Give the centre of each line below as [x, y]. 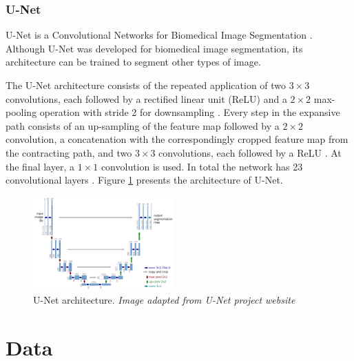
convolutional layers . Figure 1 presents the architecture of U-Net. [144, 180]
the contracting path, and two [69, 152]
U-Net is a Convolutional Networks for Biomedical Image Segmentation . [159, 35]
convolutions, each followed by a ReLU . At [250, 152]
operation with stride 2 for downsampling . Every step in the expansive [190, 112]
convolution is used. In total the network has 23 [202, 166]
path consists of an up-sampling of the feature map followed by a [143, 125]
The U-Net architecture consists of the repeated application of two [146, 85]
